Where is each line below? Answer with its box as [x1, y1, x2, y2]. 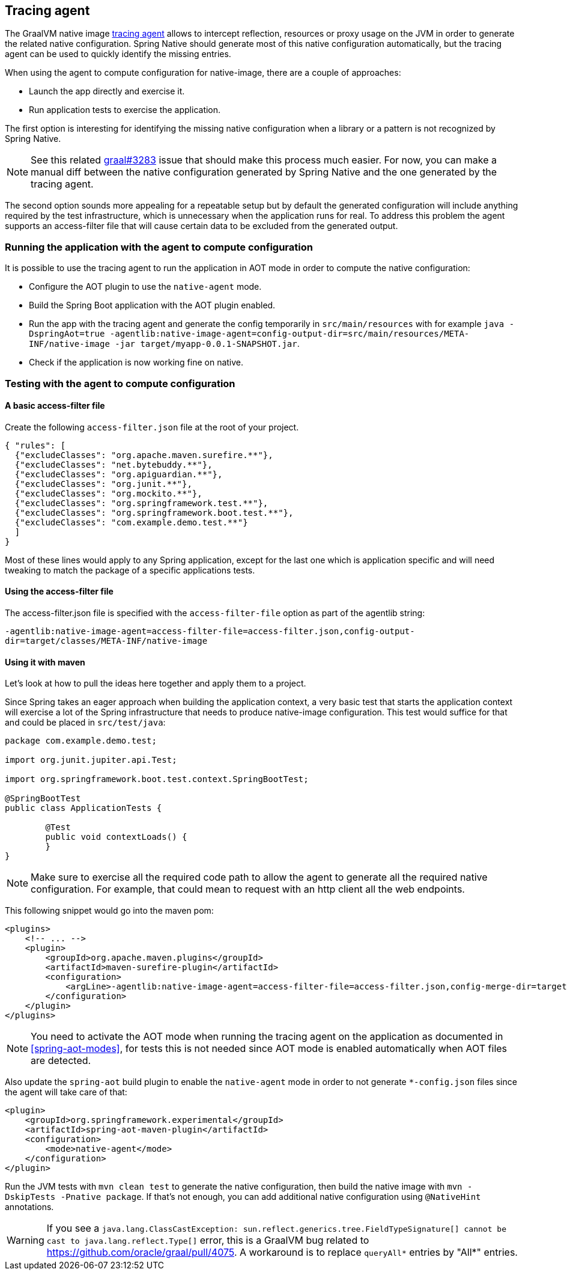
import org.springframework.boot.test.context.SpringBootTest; [5, 774, 309, 784]
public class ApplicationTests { [5, 803, 162, 813]
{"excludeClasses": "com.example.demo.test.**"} [14, 517, 248, 527]
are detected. [31, 1054, 91, 1067]
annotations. [5, 1202, 54, 1212]
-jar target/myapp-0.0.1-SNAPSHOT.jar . [115, 338, 300, 349]
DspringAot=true [29, 329, 105, 339]
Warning [7, 1234, 44, 1247]
